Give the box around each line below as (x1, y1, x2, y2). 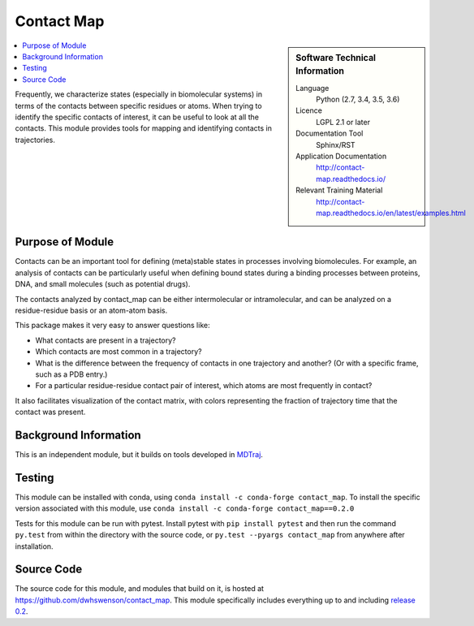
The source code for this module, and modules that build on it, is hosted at (15, 584, 264, 594)
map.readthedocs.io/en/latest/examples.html (316, 208, 466, 218)
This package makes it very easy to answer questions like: (15, 321, 210, 330)
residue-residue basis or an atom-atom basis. (15, 305, 168, 316)
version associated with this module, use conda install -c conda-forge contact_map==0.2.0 (15, 503, 355, 513)
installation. (15, 541, 54, 551)
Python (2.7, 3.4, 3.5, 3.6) (316, 94, 400, 105)
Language (295, 83, 330, 93)
